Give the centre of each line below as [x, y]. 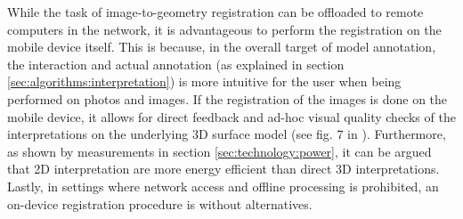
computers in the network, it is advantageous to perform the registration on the [224, 29]
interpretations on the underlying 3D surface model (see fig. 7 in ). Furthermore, [227, 134]
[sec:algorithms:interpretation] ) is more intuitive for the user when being [204, 81]
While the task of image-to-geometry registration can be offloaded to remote [215, 12]
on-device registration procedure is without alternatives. [160, 203]
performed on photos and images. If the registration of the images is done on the [227, 98]
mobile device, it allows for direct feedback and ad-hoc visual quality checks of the [231, 116]
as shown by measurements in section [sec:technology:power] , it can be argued [219, 151]
